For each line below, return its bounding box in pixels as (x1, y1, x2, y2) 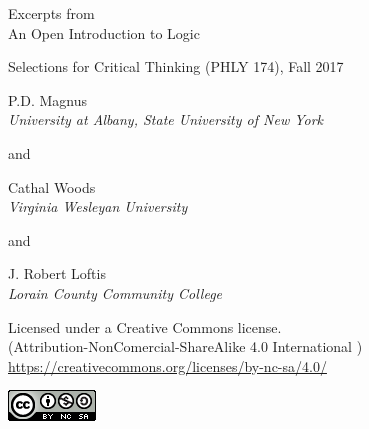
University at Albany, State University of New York (8, 109, 324, 130)
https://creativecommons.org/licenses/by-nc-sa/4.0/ (8, 355, 327, 376)
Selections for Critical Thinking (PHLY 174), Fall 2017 (8, 56, 344, 77)
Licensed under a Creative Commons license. (8, 316, 282, 337)
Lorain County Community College (8, 282, 223, 303)
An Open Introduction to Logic (8, 22, 200, 43)
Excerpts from (8, 3, 95, 23)
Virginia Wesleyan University (8, 196, 188, 217)
